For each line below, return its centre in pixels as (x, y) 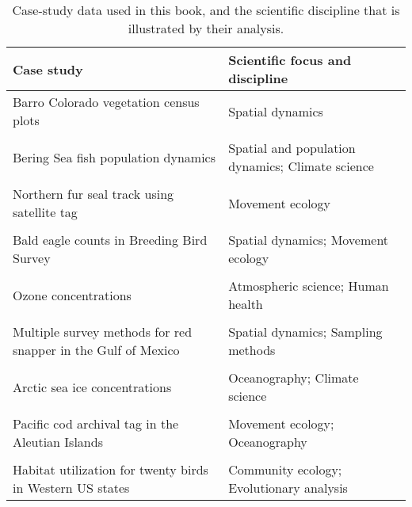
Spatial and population (292, 148)
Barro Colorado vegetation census (106, 102)
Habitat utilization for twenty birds (111, 469)
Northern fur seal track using (93, 194)
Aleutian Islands (58, 442)
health (246, 304)
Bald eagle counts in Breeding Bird (110, 240)
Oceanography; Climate (294, 377)
